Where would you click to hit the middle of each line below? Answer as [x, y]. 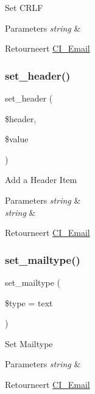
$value [17, 139]
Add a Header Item [41, 180]
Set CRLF [24, 7]
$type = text [29, 302]
